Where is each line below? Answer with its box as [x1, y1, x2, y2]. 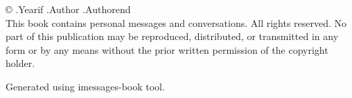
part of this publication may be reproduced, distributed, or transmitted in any [6, 29, 339, 43]
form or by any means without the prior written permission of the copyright [6, 42, 328, 57]
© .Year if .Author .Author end [6, 2, 131, 16]
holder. [6, 56, 35, 70]
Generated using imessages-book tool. [6, 79, 165, 93]
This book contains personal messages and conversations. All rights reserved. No [6, 15, 347, 30]
